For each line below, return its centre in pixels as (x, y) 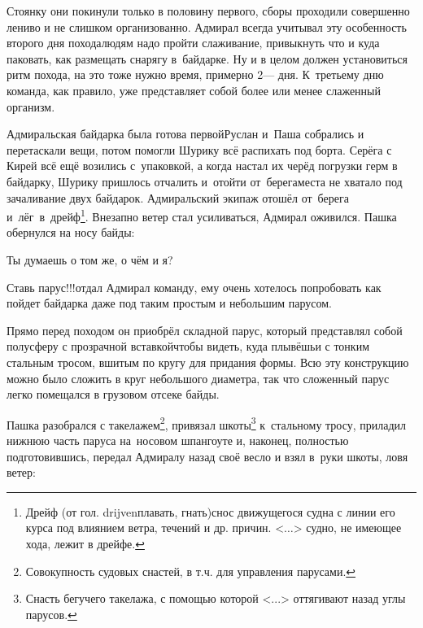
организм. (31, 106)
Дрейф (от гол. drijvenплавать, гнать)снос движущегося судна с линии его (210, 511)
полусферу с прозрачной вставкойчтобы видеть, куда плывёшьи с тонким (188, 346)
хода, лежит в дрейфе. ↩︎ (85, 543)
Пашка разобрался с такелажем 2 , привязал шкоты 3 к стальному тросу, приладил (207, 423)
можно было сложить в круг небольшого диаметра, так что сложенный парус (198, 378)
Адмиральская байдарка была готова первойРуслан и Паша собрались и (185, 134)
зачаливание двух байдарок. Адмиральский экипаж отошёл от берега (178, 197)
